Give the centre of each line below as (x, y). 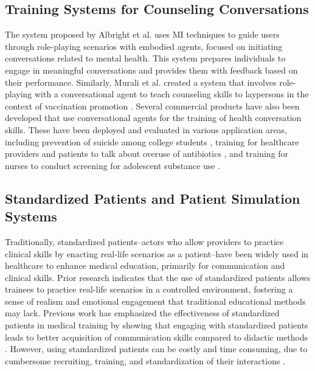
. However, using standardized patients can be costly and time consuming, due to (156, 349)
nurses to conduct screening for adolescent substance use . (113, 165)
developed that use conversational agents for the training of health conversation (153, 118)
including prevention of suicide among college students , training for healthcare (152, 141)
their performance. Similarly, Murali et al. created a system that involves (141, 82)
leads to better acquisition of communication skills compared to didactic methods (157, 337)
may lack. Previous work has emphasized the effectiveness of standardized (142, 313)
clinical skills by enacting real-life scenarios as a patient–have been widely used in (157, 253)
